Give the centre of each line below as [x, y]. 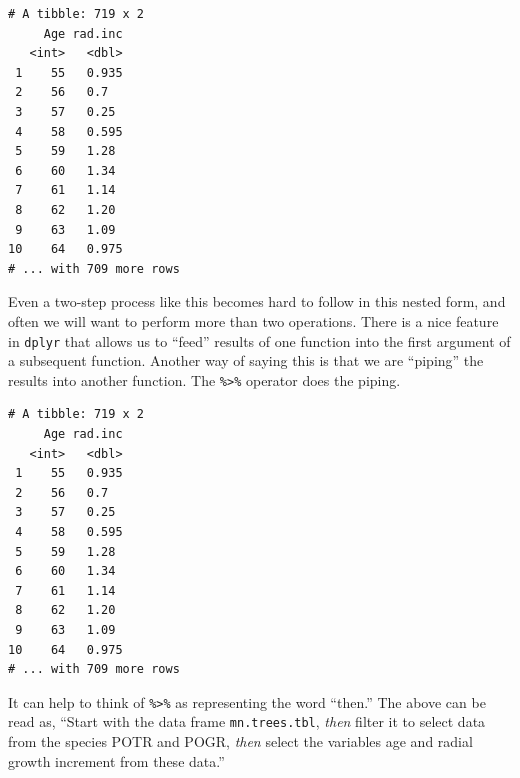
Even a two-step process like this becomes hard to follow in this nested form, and [257, 301]
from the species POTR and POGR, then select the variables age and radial [240, 741]
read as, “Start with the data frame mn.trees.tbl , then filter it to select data [247, 721]
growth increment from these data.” [116, 760]
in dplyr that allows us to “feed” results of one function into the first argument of [259, 340]
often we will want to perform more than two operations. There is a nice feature [253, 320]
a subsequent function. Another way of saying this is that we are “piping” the [246, 360]
